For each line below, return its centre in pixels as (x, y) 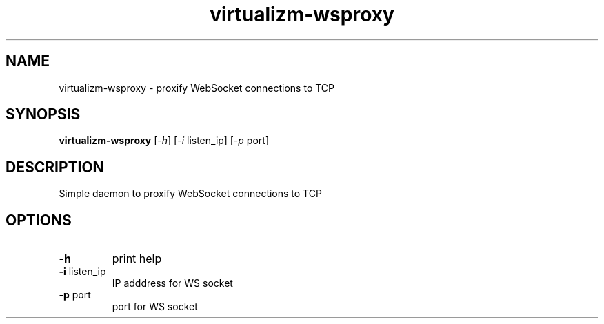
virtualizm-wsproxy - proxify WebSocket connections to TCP (197, 88)
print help (137, 259)
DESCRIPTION (55, 167)
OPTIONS (39, 220)
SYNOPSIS (43, 114)
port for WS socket (155, 307)
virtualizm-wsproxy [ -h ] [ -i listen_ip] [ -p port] (164, 141)
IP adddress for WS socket (172, 283)
